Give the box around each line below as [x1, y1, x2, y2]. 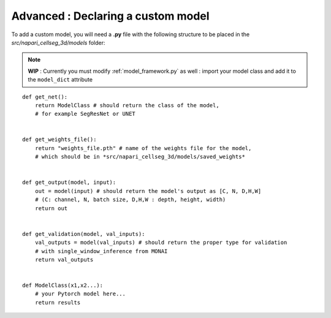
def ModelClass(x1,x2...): [22, 282, 104, 289]
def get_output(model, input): [22, 179, 116, 186]
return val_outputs [34, 256, 94, 263]
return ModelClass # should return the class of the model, [34, 102, 220, 108]
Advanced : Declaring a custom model [11, 9, 210, 23]
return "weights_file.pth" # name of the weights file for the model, [34, 145, 252, 151]
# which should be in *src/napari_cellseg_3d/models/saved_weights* [34, 153, 245, 161]
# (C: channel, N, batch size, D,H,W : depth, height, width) [34, 196, 226, 203]
